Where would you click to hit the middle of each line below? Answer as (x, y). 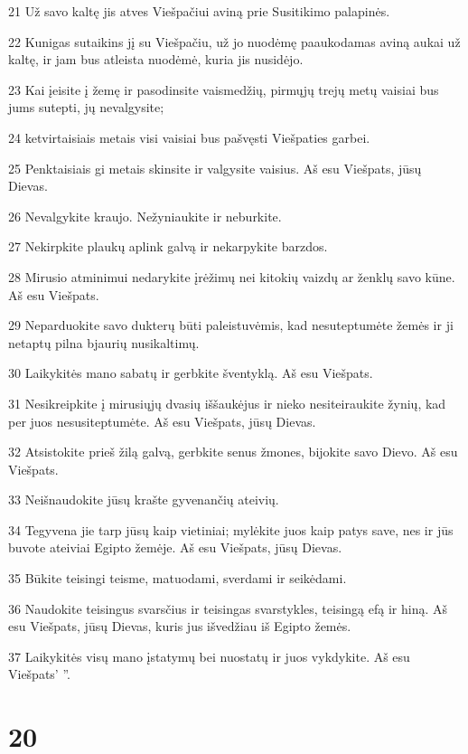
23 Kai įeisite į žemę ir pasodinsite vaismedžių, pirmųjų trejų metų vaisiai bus (224, 89)
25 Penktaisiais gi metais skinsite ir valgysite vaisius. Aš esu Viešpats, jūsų (215, 168)
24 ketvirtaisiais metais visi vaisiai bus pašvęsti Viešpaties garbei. (189, 137)
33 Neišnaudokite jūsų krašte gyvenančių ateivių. (144, 500)
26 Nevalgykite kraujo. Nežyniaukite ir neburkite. (145, 216)
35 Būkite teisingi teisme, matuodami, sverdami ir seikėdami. (178, 578)
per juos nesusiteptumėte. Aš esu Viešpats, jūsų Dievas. (162, 421)
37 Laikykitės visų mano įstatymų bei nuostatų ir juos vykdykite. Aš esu (209, 656)
